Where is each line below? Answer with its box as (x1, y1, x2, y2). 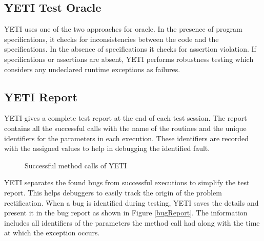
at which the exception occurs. (4, 227, 100, 238)
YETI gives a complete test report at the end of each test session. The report (4, 113, 247, 123)
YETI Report (4, 89, 77, 104)
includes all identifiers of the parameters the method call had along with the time (4, 217, 260, 228)
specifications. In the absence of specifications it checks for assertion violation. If (4, 43, 256, 54)
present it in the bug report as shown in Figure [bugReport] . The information (4, 207, 248, 218)
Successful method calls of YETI (25, 160, 127, 170)
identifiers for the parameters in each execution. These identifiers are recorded (4, 133, 249, 143)
